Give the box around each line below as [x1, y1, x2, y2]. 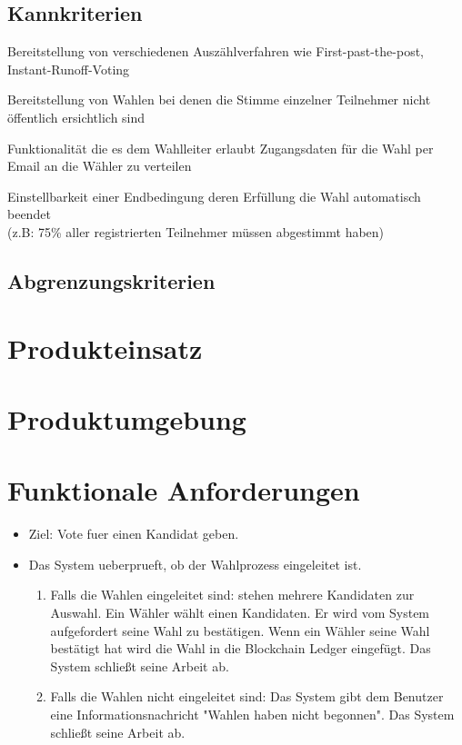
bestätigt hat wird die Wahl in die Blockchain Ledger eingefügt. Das [50, 639, 431, 658]
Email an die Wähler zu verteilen [7, 156, 192, 175]
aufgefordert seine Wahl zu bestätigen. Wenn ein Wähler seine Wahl [50, 621, 430, 640]
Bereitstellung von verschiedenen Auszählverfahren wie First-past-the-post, [7, 42, 424, 61]
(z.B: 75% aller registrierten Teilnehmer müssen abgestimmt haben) [7, 222, 385, 241]
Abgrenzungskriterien [7, 266, 216, 294]
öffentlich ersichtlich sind [7, 107, 146, 126]
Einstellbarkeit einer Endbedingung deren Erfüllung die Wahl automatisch [7, 186, 421, 205]
